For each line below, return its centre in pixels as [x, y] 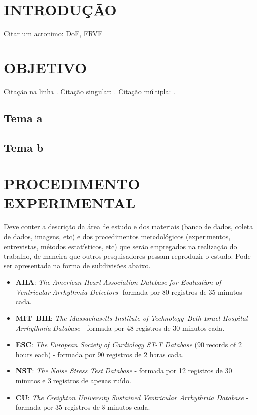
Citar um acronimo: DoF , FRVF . [54, 33]
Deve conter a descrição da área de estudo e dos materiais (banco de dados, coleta [128, 227]
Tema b [24, 147]
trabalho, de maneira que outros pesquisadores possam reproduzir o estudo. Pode [127, 256]
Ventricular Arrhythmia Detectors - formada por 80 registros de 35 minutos [129, 291]
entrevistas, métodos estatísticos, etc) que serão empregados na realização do [121, 246]
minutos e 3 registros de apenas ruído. [73, 381]
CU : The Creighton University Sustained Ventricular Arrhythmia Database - [132, 397]
